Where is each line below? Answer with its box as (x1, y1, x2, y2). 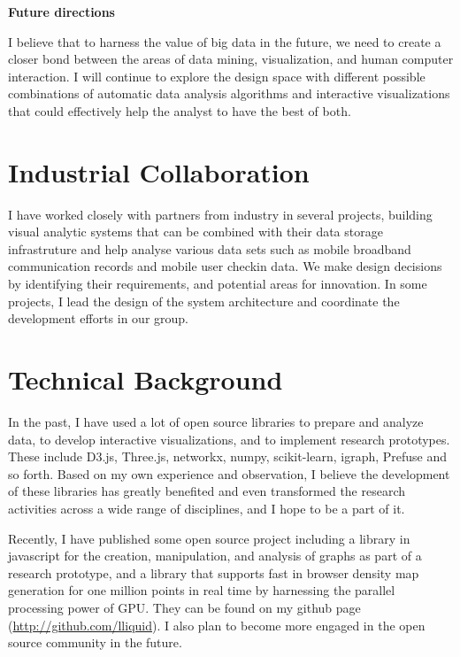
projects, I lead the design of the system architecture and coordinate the (8, 291, 400, 310)
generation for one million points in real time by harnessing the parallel (8, 581, 395, 599)
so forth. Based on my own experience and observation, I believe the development (8, 464, 450, 483)
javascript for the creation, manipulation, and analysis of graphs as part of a (8, 546, 422, 565)
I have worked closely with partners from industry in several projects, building (8, 205, 433, 223)
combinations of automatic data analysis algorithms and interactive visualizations (8, 84, 450, 103)
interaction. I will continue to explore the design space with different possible (8, 66, 425, 85)
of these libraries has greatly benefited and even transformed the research (8, 482, 406, 500)
